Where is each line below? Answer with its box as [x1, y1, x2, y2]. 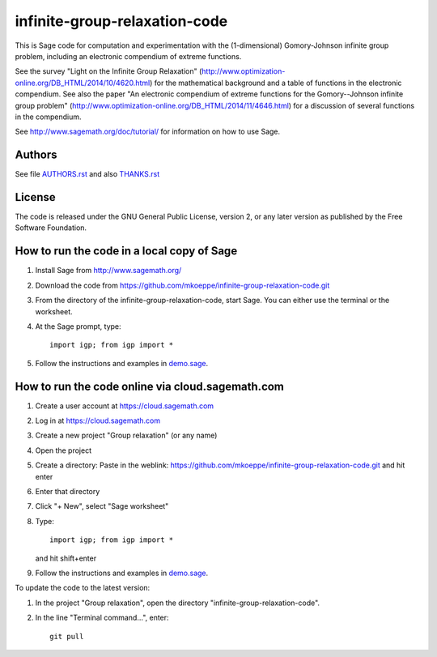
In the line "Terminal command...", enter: [35, 612, 169, 623]
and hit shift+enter [35, 553, 97, 563]
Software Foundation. [15, 223, 87, 233]
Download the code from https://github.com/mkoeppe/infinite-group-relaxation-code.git [35, 280, 330, 290]
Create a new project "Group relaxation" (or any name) [35, 430, 218, 441]
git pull [49, 632, 84, 641]
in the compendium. [15, 112, 82, 122]
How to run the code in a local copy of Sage [15, 244, 238, 258]
